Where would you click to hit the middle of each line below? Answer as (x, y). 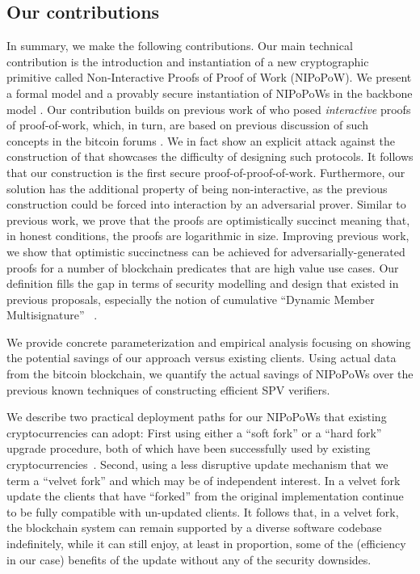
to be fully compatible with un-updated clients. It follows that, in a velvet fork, (203, 511)
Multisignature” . (52, 315)
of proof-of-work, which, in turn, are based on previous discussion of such (187, 125)
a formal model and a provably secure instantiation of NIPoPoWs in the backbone (210, 93)
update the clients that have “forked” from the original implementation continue (205, 496)
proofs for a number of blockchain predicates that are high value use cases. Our (203, 267)
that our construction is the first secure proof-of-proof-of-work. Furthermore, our (206, 172)
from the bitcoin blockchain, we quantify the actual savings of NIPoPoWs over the (210, 374)
